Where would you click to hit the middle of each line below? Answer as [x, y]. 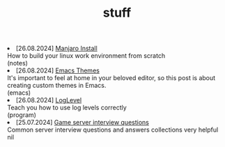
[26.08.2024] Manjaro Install [57, 48]
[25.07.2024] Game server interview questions [83, 123]
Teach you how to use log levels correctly [67, 108]
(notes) [17, 63]
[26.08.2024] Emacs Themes [58, 70]
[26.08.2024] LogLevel [49, 100]
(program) [22, 115]
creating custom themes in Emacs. [57, 86]
